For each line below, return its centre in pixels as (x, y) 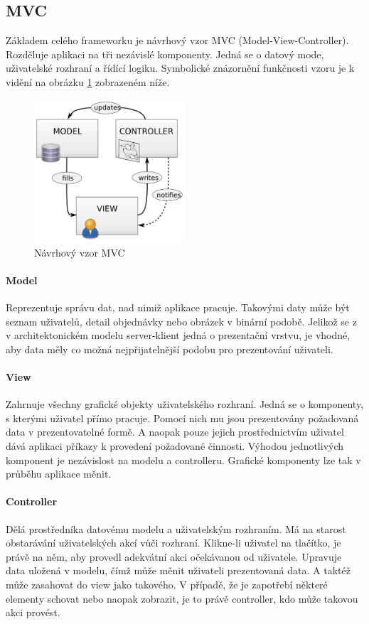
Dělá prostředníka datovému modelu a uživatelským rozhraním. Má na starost (176, 528)
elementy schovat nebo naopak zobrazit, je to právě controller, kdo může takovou (182, 598)
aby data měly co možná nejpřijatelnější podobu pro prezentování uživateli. (170, 349)
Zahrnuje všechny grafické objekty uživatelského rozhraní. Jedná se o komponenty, (185, 404)
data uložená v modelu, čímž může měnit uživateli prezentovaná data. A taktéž (178, 570)
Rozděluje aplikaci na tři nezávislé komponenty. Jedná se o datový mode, (165, 54)
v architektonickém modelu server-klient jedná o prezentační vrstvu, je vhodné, (178, 335)
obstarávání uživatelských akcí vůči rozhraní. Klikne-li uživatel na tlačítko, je (173, 543)
